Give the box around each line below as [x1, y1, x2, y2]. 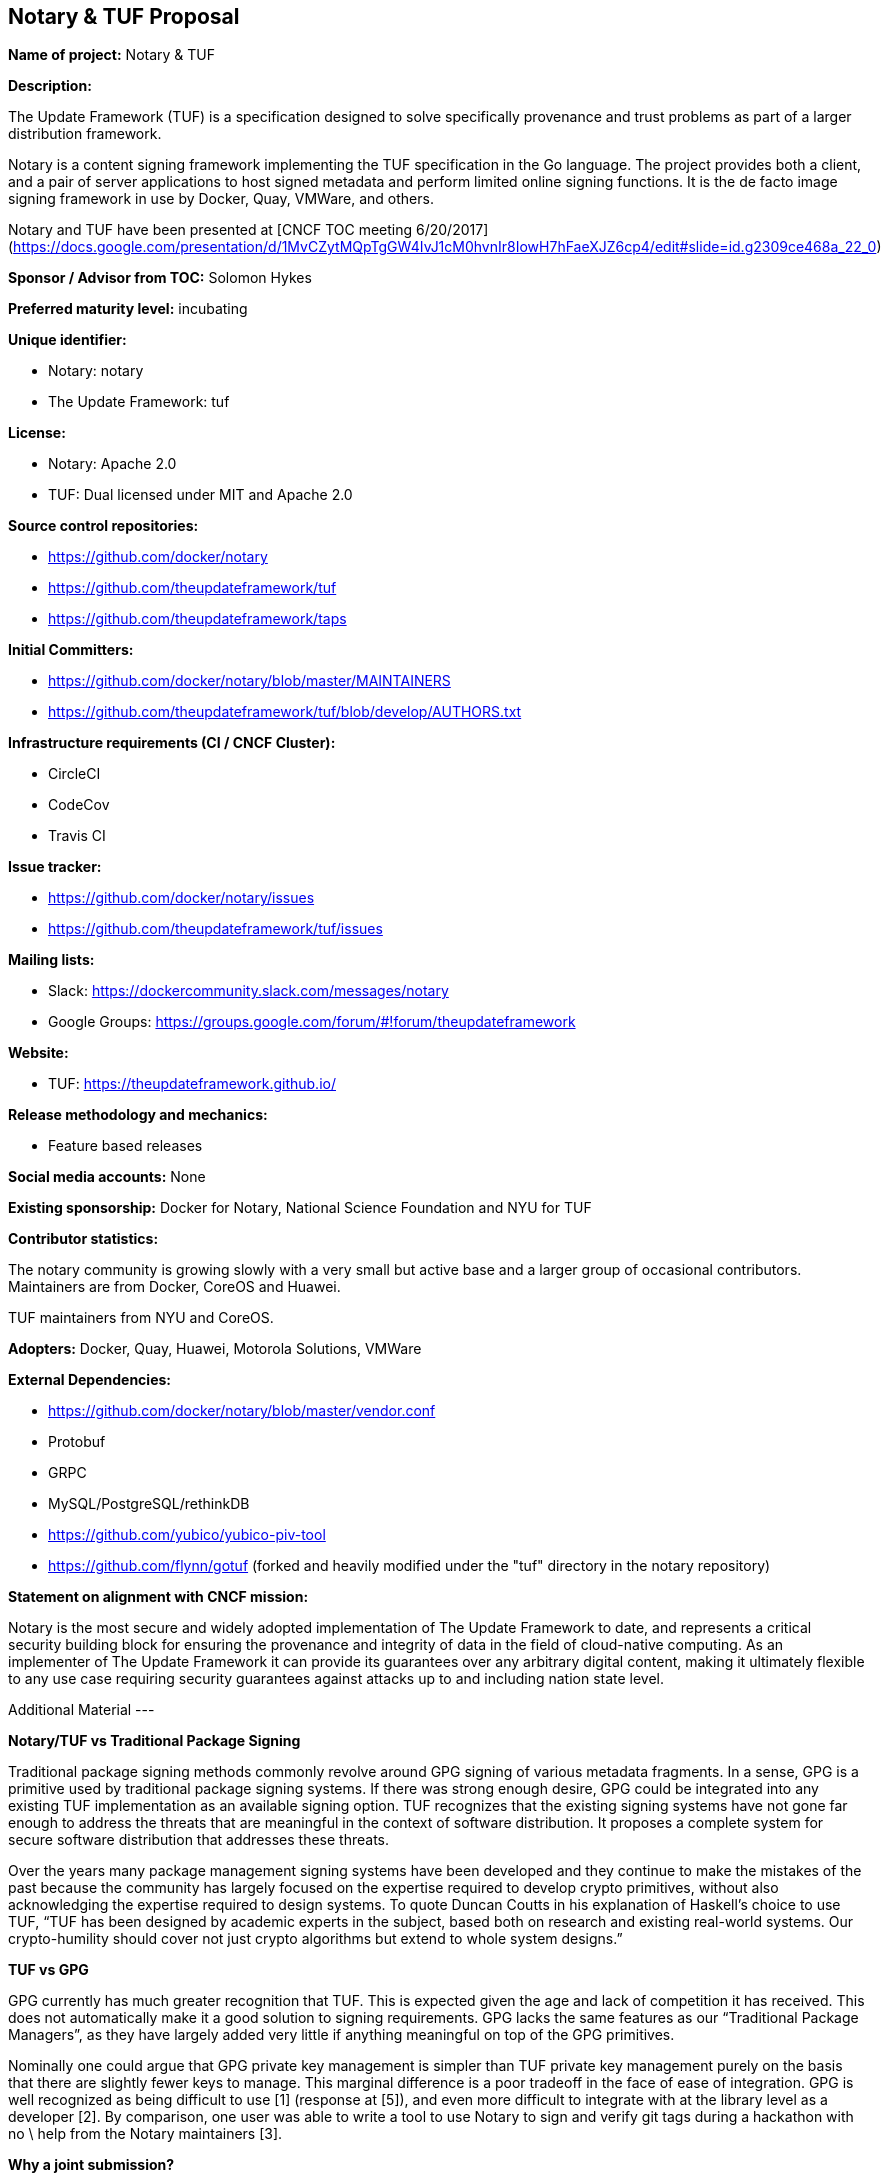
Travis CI [48, 827, 106, 845]
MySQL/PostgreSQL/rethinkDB [48, 1495, 250, 1513]
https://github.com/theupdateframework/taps [48, 610, 347, 628]
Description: [8, 77, 92, 95]
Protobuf [48, 1433, 106, 1451]
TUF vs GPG [8, 1961, 89, 1979]
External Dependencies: [8, 1371, 172, 1389]
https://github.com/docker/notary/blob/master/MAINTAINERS [48, 672, 451, 690]
